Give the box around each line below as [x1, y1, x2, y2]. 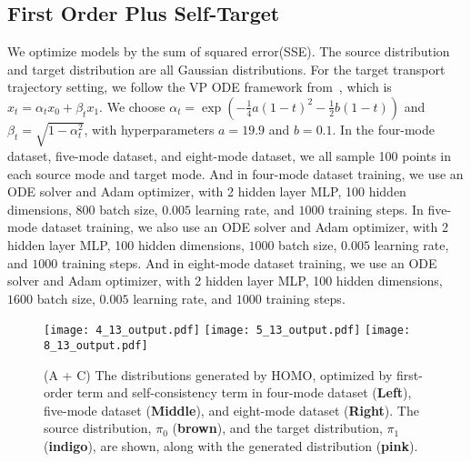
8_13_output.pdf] [44, 338, 148, 352]
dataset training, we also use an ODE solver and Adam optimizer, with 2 [41, 217, 448, 236]
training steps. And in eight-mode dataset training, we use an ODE [61, 253, 437, 272]
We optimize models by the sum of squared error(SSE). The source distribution [7, 42, 450, 61]
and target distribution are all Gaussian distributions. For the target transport [7, 59, 446, 78]
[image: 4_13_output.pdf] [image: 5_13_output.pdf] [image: [44, 324, 411, 337]
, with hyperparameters [84, 119, 215, 138]
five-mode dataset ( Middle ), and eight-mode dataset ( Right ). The [44, 400, 419, 419]
